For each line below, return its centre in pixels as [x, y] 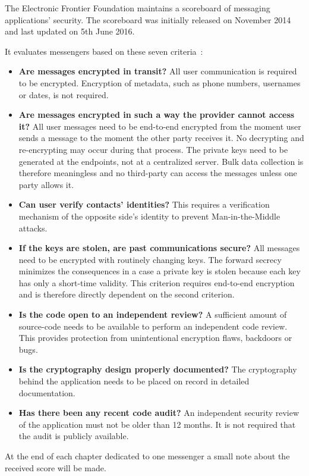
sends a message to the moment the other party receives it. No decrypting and [161, 138]
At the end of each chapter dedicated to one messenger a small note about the [147, 456]
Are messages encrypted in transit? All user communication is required [158, 71]
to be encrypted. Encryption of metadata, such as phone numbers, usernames [160, 82]
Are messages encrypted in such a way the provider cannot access [157, 115]
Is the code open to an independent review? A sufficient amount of [153, 314]
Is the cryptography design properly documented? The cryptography [158, 369]
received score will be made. [56, 467]
